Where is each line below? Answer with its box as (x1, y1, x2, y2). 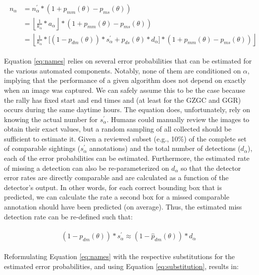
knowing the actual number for (4, 114, 98, 124)
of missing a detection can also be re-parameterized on (4, 162, 169, 173)
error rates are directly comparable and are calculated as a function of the (4, 172, 229, 183)
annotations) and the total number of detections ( (89, 143, 241, 153)
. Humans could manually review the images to (106, 114, 250, 124)
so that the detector (180, 162, 241, 173)
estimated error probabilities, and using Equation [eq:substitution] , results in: (4, 261, 239, 271)
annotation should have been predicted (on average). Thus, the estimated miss (4, 202, 242, 212)
